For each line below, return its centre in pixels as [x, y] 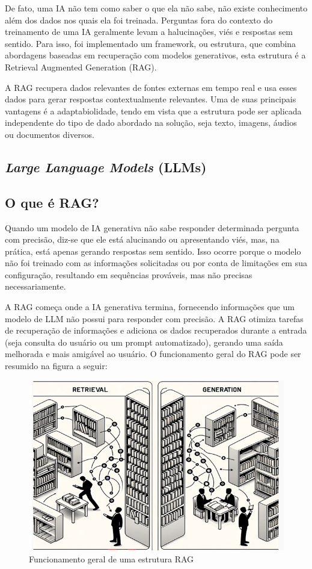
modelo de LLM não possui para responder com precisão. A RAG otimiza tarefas [154, 318]
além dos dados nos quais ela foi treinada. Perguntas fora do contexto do [139, 20]
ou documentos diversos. [50, 134]
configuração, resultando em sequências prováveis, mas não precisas [129, 274]
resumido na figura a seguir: [56, 366]
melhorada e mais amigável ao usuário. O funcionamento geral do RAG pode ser [153, 354]
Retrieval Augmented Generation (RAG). [81, 67]
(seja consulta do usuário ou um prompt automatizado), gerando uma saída [144, 342]
